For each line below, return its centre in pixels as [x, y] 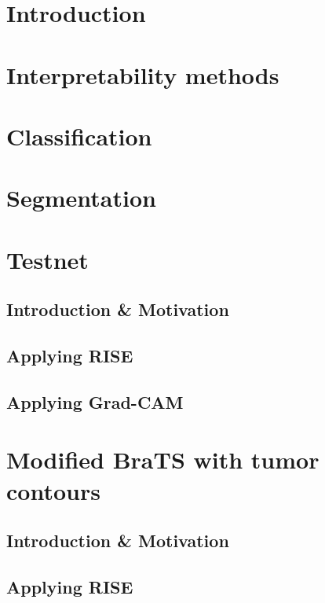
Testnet [47, 259]
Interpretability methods [143, 74]
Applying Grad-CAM [95, 401]
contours [53, 490]
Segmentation [81, 198]
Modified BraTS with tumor [163, 460]
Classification [79, 136]
